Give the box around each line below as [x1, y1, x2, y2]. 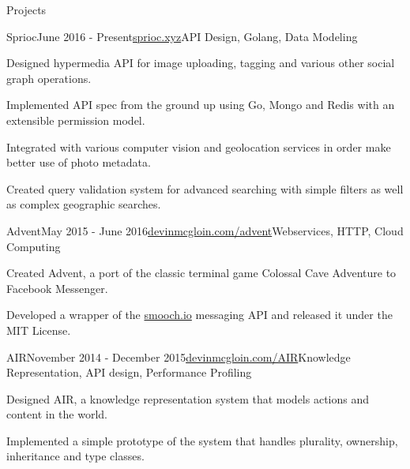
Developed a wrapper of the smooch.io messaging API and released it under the [6, 306, 393, 323]
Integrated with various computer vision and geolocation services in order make [6, 138, 391, 155]
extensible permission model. [6, 111, 145, 128]
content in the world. [6, 406, 107, 422]
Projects [6, 2, 47, 17]
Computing [6, 238, 61, 254]
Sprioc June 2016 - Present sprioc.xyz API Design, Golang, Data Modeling [6, 28, 358, 44]
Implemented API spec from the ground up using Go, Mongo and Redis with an [6, 96, 395, 113]
